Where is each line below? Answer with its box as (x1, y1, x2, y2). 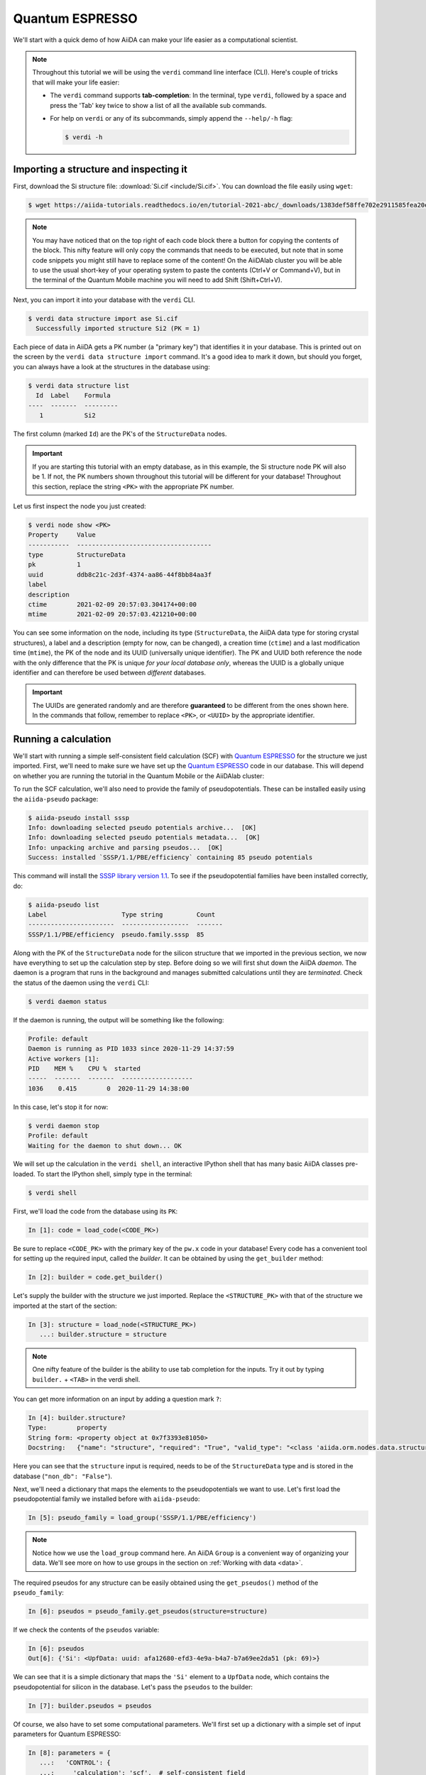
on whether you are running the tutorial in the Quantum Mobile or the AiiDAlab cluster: (13, 771, 265, 780)
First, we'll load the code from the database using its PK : (13, 1207, 177, 1216)
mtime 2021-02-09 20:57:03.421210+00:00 (28, 611, 197, 618)
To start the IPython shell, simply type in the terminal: (36, 1169, 193, 1178)
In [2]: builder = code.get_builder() (28, 1273, 163, 1282)
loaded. (13, 1169, 35, 1178)
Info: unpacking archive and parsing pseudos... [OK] (28, 843, 223, 851)
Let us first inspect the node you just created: (13, 501, 146, 510)
